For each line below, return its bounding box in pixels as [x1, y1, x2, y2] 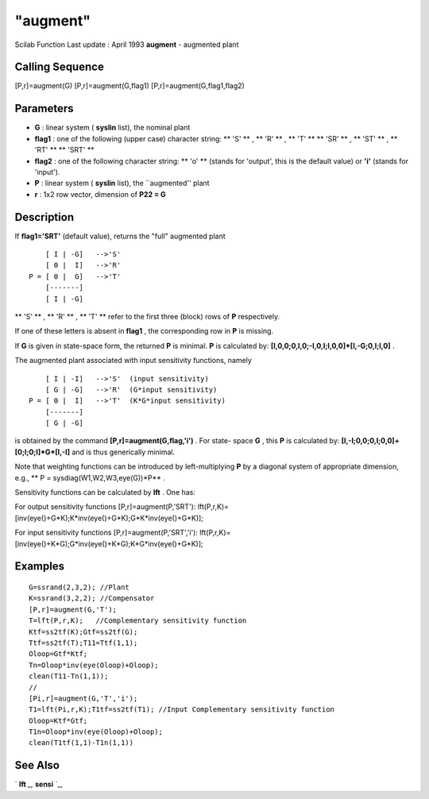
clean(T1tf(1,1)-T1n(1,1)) [29, 739, 134, 747]
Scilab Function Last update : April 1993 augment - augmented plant [14, 40, 239, 49]
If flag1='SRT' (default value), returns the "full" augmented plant [14, 231, 226, 241]
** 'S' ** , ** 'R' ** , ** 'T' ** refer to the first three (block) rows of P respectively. [14, 311, 280, 321]
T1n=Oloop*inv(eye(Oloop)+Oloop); [29, 728, 163, 736]
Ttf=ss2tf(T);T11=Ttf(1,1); [29, 638, 138, 647]
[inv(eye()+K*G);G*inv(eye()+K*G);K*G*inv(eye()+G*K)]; [14, 538, 203, 548]
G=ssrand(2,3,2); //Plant [29, 583, 130, 592]
